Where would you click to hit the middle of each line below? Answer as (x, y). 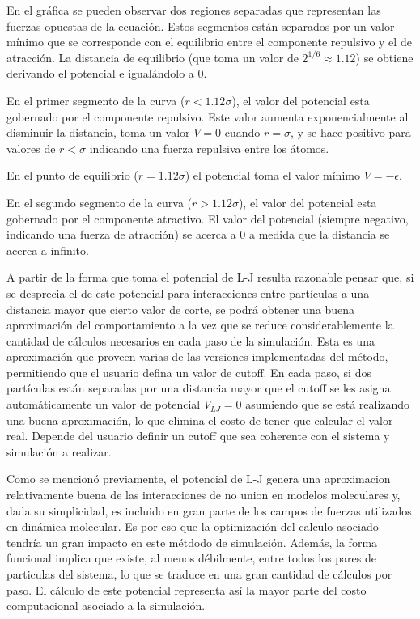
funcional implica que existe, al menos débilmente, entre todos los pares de (191, 558)
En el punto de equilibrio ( (72, 175)
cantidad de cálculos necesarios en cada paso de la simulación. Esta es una (191, 340)
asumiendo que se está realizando (328, 404)
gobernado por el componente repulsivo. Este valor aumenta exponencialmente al (208, 116)
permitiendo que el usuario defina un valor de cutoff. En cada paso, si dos (189, 372)
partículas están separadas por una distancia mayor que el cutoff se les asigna (199, 388)
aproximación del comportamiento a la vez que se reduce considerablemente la (200, 325)
